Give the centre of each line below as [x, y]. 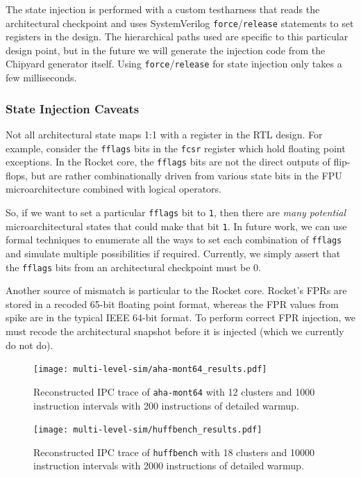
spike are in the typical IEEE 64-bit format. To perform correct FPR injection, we [180, 317]
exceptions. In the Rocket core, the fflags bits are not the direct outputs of [168, 162]
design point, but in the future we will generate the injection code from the [166, 50]
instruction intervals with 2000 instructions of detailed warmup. [169, 466]
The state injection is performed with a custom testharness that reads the [163, 9]
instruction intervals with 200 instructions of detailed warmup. [166, 405]
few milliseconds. [41, 78]
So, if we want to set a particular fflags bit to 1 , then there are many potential [176, 212]
